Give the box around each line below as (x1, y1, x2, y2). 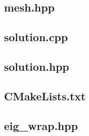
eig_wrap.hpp (4, 117, 78, 133)
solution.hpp (4, 58, 69, 74)
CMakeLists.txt (4, 88, 86, 103)
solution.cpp (4, 29, 68, 45)
